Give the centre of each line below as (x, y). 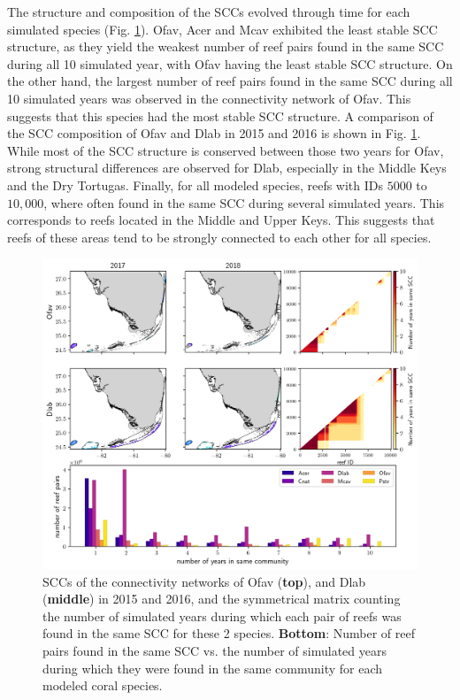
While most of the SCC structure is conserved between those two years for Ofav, (226, 150)
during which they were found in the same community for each (213, 668)
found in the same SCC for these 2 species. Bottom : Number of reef (229, 633)
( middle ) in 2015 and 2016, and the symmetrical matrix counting (222, 599)
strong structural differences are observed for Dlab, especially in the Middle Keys (227, 168)
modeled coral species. (103, 685)
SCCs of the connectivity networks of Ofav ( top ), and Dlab (204, 581)
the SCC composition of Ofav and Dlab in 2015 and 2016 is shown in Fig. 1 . (214, 133)
